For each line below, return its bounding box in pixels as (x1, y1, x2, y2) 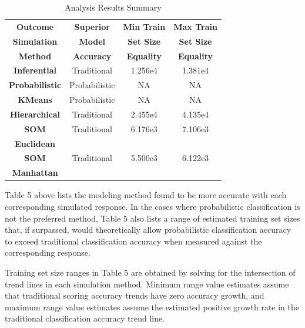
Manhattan (12, 166, 58, 179)
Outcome (16, 20, 54, 32)
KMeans (18, 93, 52, 106)
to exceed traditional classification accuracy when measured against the (5, 235, 262, 247)
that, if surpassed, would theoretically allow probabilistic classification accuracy (5, 223, 291, 236)
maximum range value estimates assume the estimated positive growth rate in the (5, 300, 300, 313)
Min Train (123, 20, 166, 32)
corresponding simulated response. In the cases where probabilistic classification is (5, 200, 300, 212)
